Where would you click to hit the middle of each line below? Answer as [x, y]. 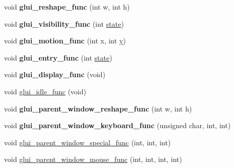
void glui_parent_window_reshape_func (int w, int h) [98, 108]
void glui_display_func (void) [55, 74]
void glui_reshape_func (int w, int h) [67, 7]
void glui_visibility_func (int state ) [64, 23]
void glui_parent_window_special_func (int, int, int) [87, 142]
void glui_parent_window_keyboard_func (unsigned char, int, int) [118, 125]
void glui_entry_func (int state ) [58, 57]
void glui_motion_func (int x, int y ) [65, 41]
